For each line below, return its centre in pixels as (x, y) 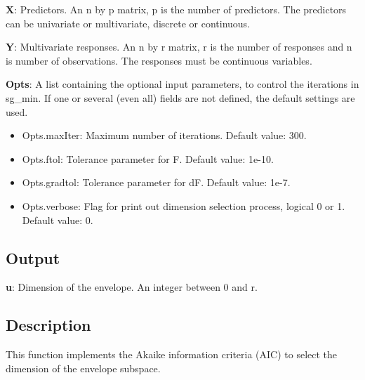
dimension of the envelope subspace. (83, 368)
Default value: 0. (58, 220)
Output (33, 257)
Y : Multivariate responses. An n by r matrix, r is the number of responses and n (179, 47)
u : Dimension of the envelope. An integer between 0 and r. (132, 287)
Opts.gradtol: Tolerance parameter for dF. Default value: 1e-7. (156, 182)
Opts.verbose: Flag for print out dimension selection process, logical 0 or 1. (184, 205)
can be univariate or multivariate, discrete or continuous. (128, 23)
